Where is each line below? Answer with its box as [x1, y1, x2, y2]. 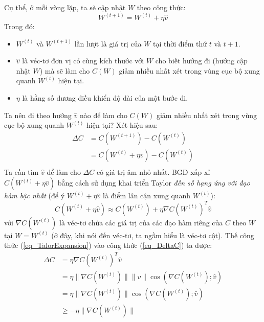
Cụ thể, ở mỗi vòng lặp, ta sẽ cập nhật [4, 2, 126, 12]
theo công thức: [137, 2, 186, 12]
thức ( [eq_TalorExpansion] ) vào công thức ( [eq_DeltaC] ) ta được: [4, 240, 212, 250]
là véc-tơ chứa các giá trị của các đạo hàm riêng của [59, 217, 223, 227]
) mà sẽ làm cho [39, 65, 90, 76]
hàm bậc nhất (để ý [4, 190, 65, 201]
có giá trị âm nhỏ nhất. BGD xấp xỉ [96, 166, 210, 177]
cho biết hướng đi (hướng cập [155, 55, 248, 66]
